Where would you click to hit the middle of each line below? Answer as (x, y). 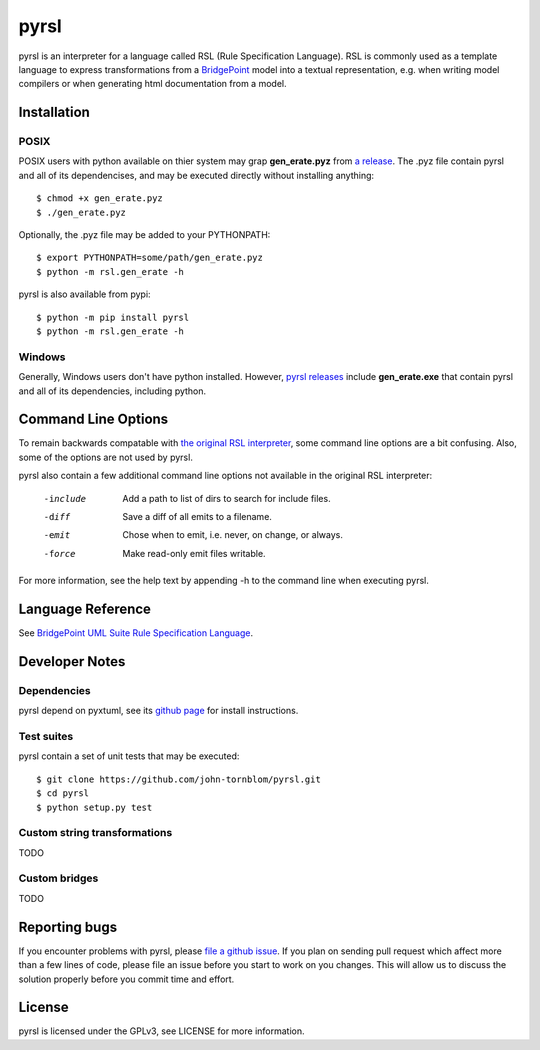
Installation (54, 112)
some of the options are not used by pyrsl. (106, 457)
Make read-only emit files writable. (194, 553)
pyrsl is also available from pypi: (84, 294)
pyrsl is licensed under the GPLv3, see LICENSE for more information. (161, 1031)
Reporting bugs (68, 926)
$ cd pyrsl (63, 793)
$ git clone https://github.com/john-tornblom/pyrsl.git (179, 779)
